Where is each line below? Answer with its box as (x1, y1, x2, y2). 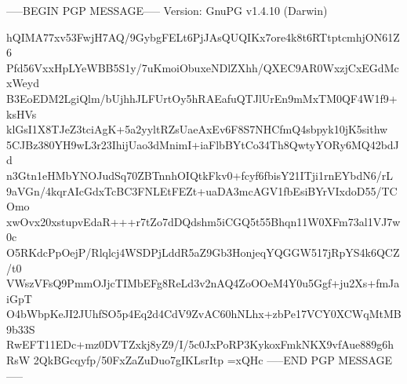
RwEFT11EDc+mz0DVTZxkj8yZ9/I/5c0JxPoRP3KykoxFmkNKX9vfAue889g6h (6, 336, 394, 353)
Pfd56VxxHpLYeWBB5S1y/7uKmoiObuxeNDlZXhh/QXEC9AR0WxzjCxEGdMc (6, 59, 399, 75)
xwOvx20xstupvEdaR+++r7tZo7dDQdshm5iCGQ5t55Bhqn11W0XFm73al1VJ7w (6, 213, 401, 229)
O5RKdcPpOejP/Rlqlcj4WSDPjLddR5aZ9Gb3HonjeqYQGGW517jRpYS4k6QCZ (6, 243, 400, 260)
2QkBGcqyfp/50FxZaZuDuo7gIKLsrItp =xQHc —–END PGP (33, 352, 335, 368)
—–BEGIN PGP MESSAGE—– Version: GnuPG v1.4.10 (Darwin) (6, 2, 328, 18)
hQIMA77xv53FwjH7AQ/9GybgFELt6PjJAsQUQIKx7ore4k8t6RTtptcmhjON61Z (6, 28, 400, 45)
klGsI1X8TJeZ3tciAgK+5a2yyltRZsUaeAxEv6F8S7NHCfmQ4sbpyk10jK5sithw (6, 121, 388, 137)
